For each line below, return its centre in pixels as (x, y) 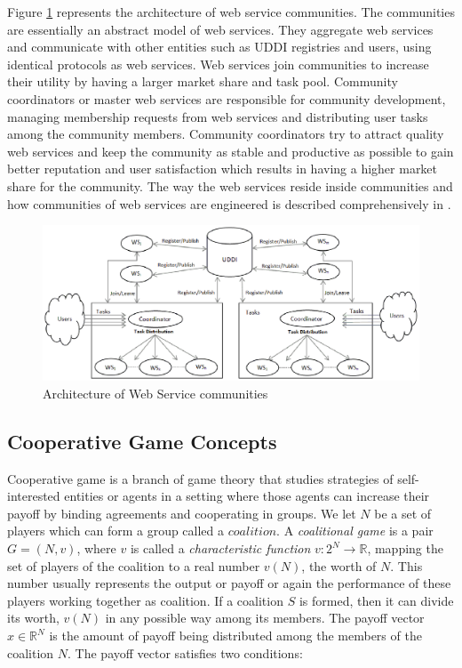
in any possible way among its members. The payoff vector (265, 618)
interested (34, 496)
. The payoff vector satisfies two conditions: (185, 652)
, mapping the (405, 548)
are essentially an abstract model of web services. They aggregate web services (220, 29)
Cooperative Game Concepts (142, 441)
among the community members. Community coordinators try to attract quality (226, 134)
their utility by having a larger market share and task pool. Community (203, 81)
